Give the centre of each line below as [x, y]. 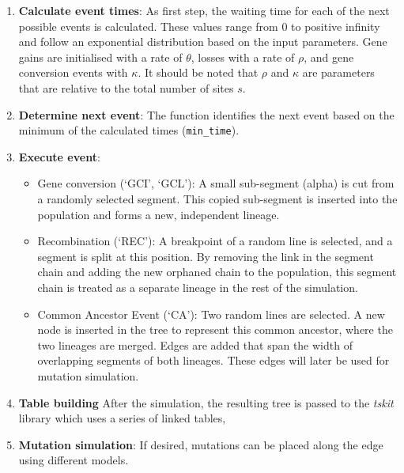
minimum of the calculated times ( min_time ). [129, 130]
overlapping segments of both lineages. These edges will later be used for [213, 360]
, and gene [329, 57]
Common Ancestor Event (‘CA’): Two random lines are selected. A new [211, 314]
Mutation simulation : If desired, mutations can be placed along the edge [201, 444]
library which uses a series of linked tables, [122, 418]
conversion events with [73, 72]
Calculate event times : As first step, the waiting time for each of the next [204, 10]
